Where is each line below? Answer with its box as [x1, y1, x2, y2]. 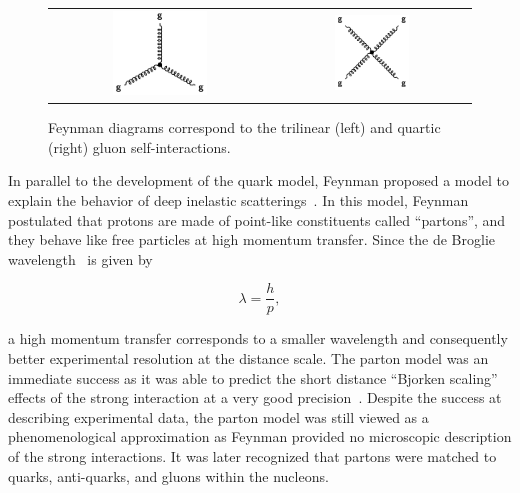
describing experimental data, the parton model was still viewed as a [8, 406, 429, 427]
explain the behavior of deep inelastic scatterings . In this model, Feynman [8, 190, 469, 211]
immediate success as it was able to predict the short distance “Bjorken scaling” [8, 367, 498, 388]
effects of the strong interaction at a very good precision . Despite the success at [8, 387, 502, 408]
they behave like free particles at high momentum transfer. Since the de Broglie [8, 229, 496, 250]
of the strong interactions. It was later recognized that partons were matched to [8, 446, 497, 467]
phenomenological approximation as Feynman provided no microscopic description [8, 426, 512, 447]
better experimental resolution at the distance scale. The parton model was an [8, 348, 489, 369]
